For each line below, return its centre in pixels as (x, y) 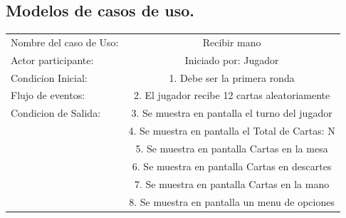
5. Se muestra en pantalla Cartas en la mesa (232, 149)
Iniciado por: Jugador (232, 59)
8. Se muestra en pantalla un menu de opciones (232, 201)
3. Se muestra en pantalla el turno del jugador (232, 113)
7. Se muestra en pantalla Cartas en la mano (232, 183)
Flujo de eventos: (48, 95)
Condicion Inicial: (49, 77)
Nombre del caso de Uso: (65, 42)
